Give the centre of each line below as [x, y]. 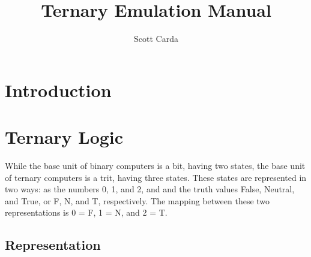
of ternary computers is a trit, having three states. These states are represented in [156, 177]
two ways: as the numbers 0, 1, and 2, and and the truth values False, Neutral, [150, 189]
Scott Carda [156, 39]
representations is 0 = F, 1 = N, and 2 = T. [86, 212]
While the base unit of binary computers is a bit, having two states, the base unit [155, 166]
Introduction [58, 90]
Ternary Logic [64, 137]
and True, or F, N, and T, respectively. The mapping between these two [137, 200]
